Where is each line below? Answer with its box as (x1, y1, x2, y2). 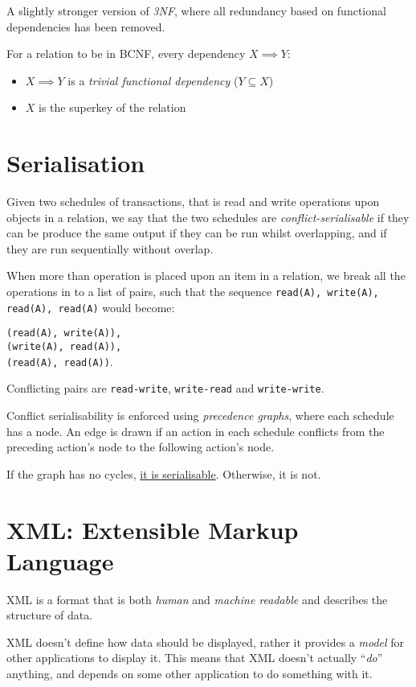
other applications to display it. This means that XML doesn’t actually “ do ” (6, 649, 383, 666)
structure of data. (6, 607, 93, 623)
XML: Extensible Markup (6, 512, 299, 545)
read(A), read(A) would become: (6, 298, 175, 315)
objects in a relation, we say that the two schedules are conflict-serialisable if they (6, 208, 410, 225)
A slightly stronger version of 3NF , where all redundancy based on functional (6, 2, 386, 19)
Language (6, 544, 114, 577)
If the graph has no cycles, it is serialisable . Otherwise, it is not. (6, 465, 321, 482)
